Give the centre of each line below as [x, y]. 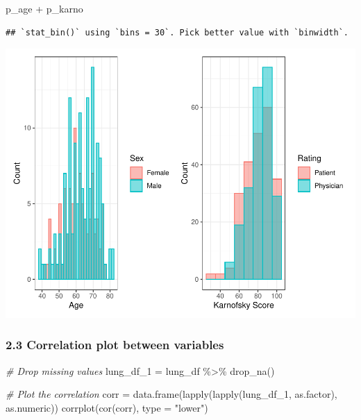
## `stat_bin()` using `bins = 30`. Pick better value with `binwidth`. [177, 32]
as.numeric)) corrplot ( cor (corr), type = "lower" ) [107, 407]
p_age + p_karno [44, 8]
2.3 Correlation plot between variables [115, 345]
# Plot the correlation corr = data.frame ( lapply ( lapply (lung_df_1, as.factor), [171, 394]
